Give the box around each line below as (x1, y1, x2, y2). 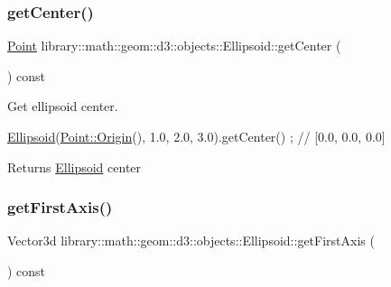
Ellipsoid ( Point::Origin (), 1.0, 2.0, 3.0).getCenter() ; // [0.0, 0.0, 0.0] (7, 127, 386, 145)
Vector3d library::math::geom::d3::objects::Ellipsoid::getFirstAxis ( (7, 231, 375, 250)
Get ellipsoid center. (7, 97, 118, 116)
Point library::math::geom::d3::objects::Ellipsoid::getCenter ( (7, 36, 341, 55)
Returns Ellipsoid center (7, 157, 142, 176)
